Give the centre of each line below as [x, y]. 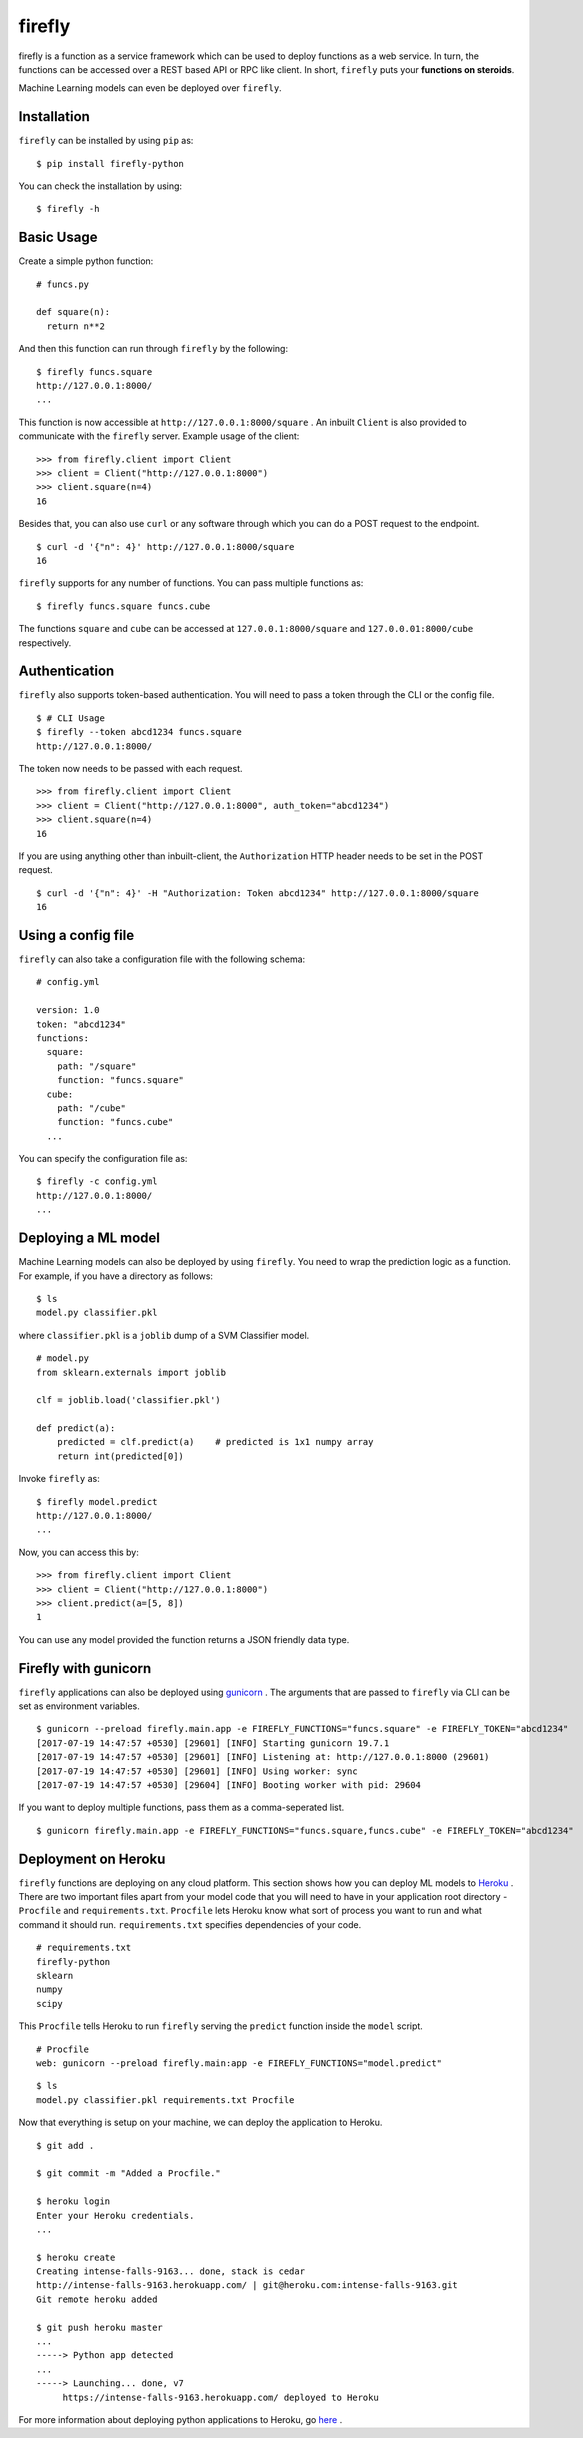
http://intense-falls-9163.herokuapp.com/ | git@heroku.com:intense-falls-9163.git [247, 2285]
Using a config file [76, 935]
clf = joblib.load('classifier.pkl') [129, 1400]
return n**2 [75, 326]
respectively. [45, 642]
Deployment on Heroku [92, 1858]
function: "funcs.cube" [115, 1122]
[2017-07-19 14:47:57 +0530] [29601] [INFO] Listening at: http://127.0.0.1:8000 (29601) [263, 1757]
